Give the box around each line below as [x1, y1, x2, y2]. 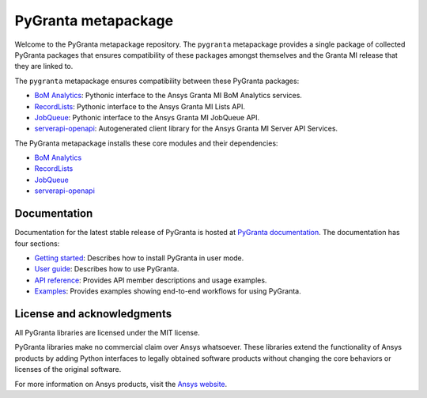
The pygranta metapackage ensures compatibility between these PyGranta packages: [14, 76, 300, 85]
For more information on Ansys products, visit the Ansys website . [14, 379, 228, 389]
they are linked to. [14, 62, 74, 71]
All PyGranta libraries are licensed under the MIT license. [14, 328, 201, 337]
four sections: [14, 238, 60, 248]
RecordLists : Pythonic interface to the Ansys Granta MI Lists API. [34, 101, 245, 111]
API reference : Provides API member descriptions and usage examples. [34, 275, 267, 285]
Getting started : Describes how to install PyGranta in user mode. [34, 253, 244, 263]
